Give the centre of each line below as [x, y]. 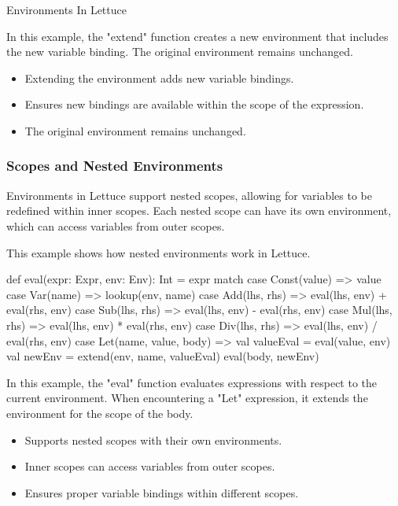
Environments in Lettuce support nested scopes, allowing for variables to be [189, 195]
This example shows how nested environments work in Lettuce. [158, 252]
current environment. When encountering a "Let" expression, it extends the [187, 398]
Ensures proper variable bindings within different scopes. [162, 492]
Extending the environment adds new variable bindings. [159, 78]
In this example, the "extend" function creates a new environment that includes [197, 36]
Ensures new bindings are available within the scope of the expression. [194, 104]
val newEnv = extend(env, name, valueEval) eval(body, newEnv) [163, 356]
